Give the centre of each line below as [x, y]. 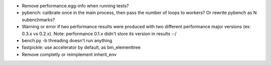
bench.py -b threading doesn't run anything [67, 40]
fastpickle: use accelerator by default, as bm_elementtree [81, 48]
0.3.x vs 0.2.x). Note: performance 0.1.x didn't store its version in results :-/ [99, 33]
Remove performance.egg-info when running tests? [75, 6]
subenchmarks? [38, 19]
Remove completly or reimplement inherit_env [69, 54]
